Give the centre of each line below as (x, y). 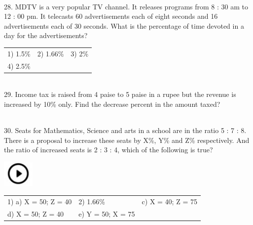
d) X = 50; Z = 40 (36, 213)
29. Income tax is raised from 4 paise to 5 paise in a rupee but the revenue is (120, 94)
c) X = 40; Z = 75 (169, 202)
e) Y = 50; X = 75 (107, 213)
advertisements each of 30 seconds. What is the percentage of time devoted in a (124, 25)
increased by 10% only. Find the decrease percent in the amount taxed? (112, 104)
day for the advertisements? (46, 35)
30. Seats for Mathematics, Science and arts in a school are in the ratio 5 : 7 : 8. (125, 130)
